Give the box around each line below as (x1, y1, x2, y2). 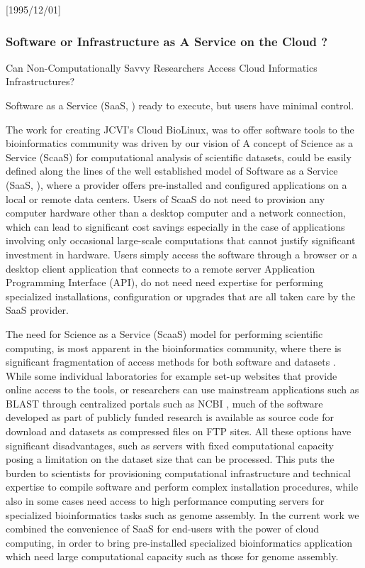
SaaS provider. (6, 302, 69, 317)
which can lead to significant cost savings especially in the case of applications (6, 219, 345, 234)
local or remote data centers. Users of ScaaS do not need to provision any (6, 191, 325, 206)
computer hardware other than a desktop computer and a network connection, (6, 205, 346, 220)
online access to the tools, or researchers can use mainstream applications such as (6, 382, 359, 397)
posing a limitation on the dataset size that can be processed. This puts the (6, 452, 335, 466)
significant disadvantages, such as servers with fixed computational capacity (6, 437, 334, 452)
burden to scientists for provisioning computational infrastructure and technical (6, 465, 351, 480)
